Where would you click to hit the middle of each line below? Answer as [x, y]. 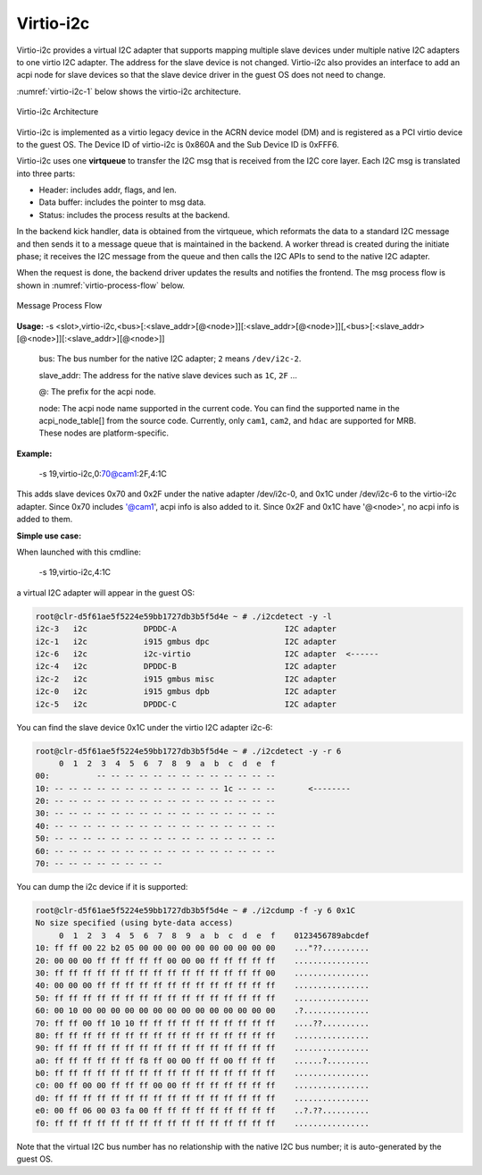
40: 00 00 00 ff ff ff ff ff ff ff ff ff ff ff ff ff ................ [203, 985]
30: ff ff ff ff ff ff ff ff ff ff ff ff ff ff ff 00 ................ [203, 973]
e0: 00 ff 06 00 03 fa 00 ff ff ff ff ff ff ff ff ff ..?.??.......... [203, 1111]
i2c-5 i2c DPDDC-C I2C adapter [186, 704]
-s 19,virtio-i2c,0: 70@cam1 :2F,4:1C [103, 474]
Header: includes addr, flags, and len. [108, 190]
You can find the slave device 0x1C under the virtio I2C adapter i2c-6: [145, 727]
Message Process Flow [59, 306]
